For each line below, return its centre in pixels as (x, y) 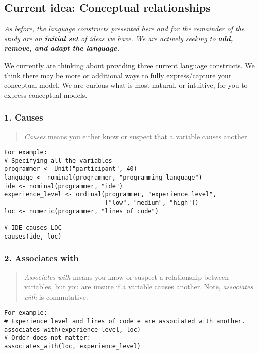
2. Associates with (41, 258)
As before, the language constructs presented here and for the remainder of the (124, 28)
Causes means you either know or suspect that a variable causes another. (137, 136)
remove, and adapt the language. (62, 48)
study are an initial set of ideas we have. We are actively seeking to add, (119, 38)
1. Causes (24, 117)
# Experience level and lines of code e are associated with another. (125, 321)
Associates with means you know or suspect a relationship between (126, 277)
